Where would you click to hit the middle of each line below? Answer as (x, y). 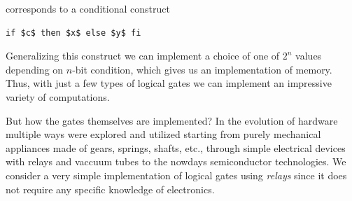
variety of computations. (58, 96)
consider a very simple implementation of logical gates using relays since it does (176, 175)
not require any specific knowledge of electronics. (110, 189)
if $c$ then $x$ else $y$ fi (73, 33)
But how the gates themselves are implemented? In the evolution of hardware (172, 120)
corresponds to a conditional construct (88, 8)
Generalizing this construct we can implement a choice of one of (143, 56)
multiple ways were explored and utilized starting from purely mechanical (163, 134)
